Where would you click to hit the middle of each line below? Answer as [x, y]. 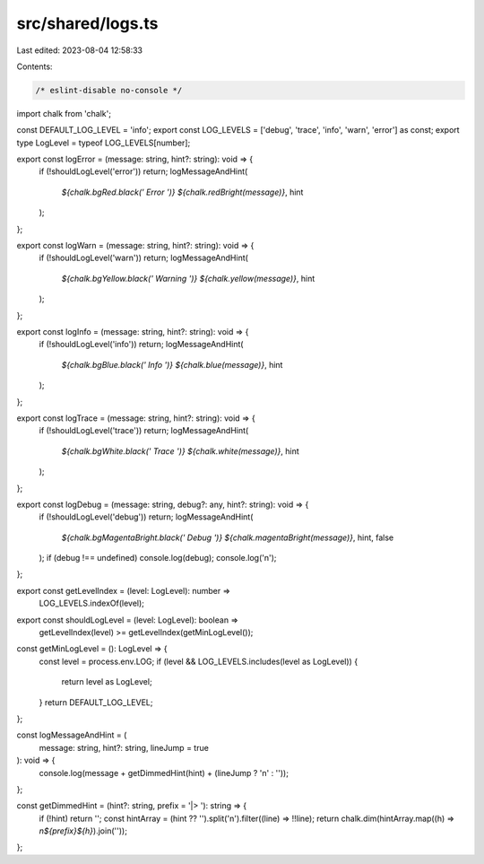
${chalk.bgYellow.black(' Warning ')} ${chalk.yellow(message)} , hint [188, 278]
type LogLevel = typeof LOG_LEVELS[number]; [104, 143]
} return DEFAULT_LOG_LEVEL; [96, 702]
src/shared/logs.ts [87, 23]
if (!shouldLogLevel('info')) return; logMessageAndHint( [141, 345]
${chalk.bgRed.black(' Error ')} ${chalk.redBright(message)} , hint [182, 192]
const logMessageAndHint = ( [72, 735]
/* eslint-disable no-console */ [109, 90]
